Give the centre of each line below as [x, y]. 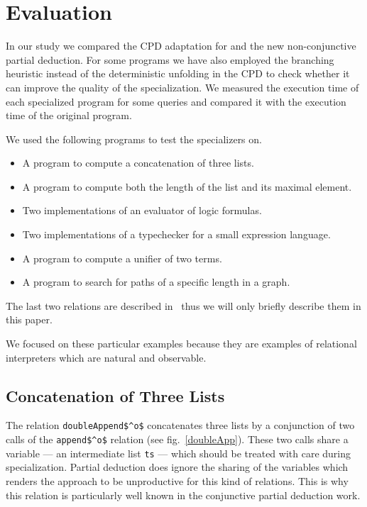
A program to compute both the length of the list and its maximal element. [187, 186]
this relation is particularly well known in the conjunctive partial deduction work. [183, 495]
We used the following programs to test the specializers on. [134, 139]
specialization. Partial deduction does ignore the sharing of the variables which [177, 467]
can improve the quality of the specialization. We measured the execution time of [182, 87]
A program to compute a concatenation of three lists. [138, 163]
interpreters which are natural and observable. [106, 357]
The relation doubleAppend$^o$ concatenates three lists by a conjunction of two [180, 425]
